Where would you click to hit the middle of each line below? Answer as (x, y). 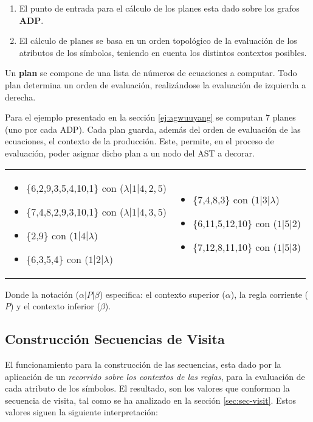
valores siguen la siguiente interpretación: (81, 412)
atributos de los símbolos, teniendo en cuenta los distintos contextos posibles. (163, 52)
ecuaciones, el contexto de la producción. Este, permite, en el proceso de (139, 141)
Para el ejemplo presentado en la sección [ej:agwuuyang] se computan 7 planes (150, 117)
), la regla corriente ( (269, 294)
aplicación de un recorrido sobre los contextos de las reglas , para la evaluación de (155, 376)
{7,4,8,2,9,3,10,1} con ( (75, 211)
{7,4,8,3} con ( (224, 200)
